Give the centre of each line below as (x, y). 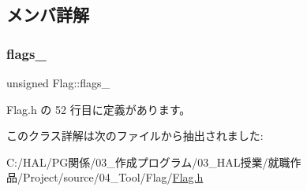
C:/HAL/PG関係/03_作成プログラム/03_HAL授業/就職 (148, 162)
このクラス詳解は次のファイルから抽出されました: (135, 136)
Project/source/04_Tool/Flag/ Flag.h (113, 177)
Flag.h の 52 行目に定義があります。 (99, 109)
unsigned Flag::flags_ (58, 83)
